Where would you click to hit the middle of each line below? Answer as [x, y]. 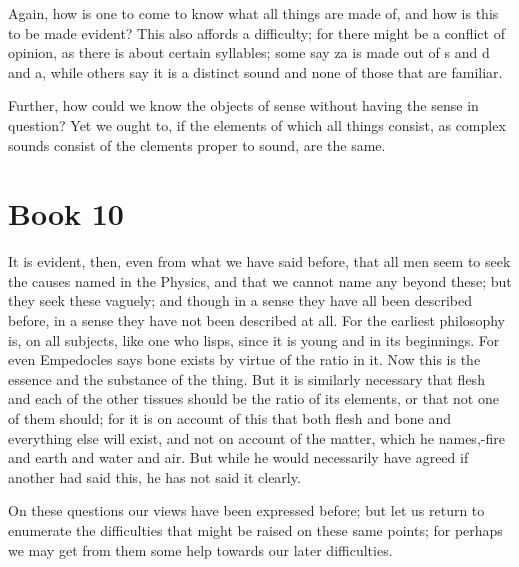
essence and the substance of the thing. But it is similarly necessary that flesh [246, 378]
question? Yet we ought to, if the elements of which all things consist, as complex [257, 124]
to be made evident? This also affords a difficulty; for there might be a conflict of [256, 32]
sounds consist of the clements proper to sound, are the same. [197, 144]
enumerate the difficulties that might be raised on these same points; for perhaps [255, 530]
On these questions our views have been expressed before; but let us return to [246, 510]
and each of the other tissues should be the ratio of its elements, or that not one [253, 398]
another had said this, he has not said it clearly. [154, 476]
